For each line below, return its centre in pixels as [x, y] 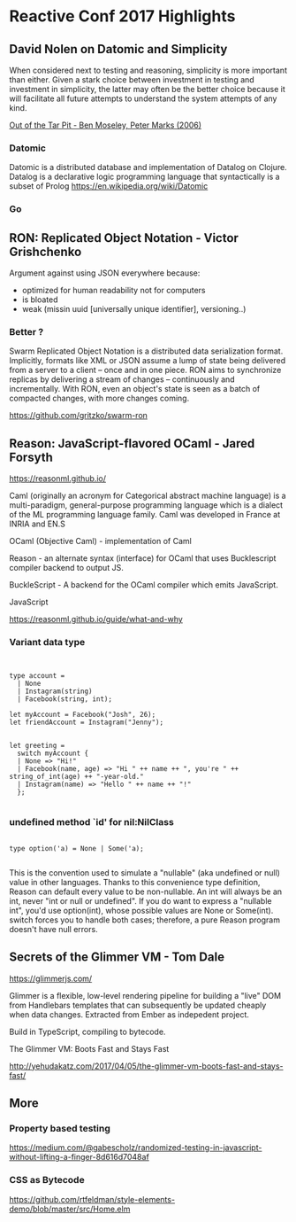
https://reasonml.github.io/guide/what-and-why [96, 619]
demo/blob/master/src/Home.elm [70, 1209]
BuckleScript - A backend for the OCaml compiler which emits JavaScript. [144, 585]
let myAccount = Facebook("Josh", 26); [83, 715]
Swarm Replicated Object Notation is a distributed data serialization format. [146, 351]
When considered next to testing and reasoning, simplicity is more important [148, 70]
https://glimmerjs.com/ [51, 978]
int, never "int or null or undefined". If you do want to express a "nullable [140, 900]
